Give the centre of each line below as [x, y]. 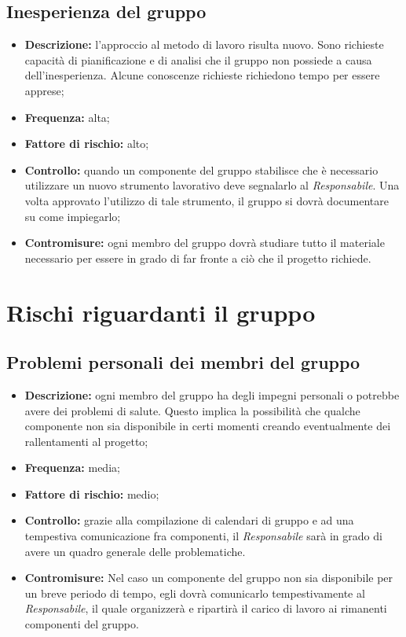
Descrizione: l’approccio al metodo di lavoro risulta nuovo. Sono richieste [204, 44]
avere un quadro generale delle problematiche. [135, 551]
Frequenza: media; [72, 468]
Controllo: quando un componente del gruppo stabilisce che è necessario [201, 169]
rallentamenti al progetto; [86, 441]
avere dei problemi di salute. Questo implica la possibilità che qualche [192, 410]
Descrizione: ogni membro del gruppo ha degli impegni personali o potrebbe [212, 394]
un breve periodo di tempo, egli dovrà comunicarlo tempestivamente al [195, 593]
